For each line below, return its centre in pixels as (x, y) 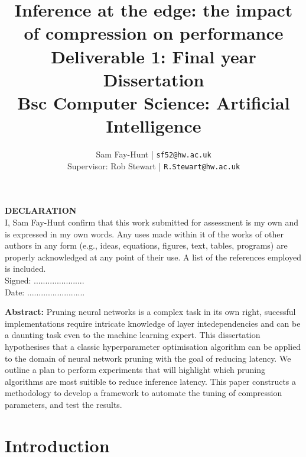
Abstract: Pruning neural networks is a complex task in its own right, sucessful (150, 312)
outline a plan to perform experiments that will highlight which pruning (135, 370)
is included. (25, 268)
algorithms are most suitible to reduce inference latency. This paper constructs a (151, 381)
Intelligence (154, 126)
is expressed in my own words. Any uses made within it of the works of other (144, 234)
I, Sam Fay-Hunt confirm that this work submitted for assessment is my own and (152, 222)
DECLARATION (41, 210)
